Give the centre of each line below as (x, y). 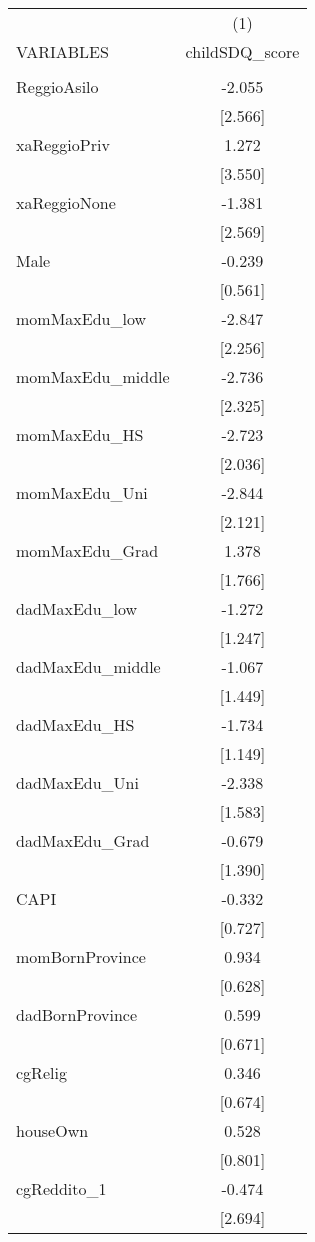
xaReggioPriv (63, 144)
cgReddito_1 (61, 1188)
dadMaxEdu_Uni (77, 782)
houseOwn (52, 1130)
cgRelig (41, 1072)
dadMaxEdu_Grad (83, 840)
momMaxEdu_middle (93, 376)
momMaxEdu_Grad (87, 550)
